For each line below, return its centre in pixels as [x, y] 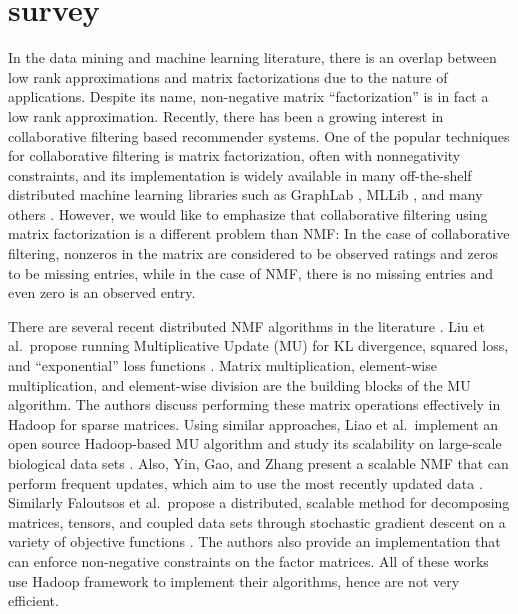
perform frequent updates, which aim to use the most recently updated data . [245, 482]
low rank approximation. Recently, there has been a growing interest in [226, 115]
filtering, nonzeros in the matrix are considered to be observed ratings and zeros [253, 253]
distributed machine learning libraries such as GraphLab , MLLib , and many [245, 194]
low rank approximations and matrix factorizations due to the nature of [228, 76]
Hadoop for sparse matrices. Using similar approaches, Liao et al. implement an [253, 423]
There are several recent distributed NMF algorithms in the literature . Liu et [246, 325]
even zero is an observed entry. [102, 292]
